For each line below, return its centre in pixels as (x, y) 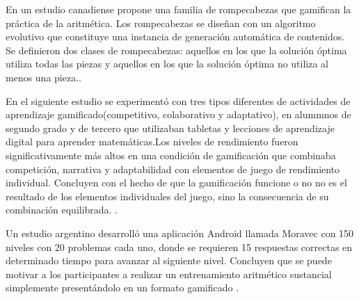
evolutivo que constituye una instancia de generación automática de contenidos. (175, 37)
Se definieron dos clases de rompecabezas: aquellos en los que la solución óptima (176, 50)
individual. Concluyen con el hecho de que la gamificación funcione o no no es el (176, 183)
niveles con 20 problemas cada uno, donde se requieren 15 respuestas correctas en (179, 247)
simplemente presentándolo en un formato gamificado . (122, 288)
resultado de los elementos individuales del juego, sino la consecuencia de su (167, 196)
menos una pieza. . (43, 77)
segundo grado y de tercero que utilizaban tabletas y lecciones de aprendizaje (170, 128)
